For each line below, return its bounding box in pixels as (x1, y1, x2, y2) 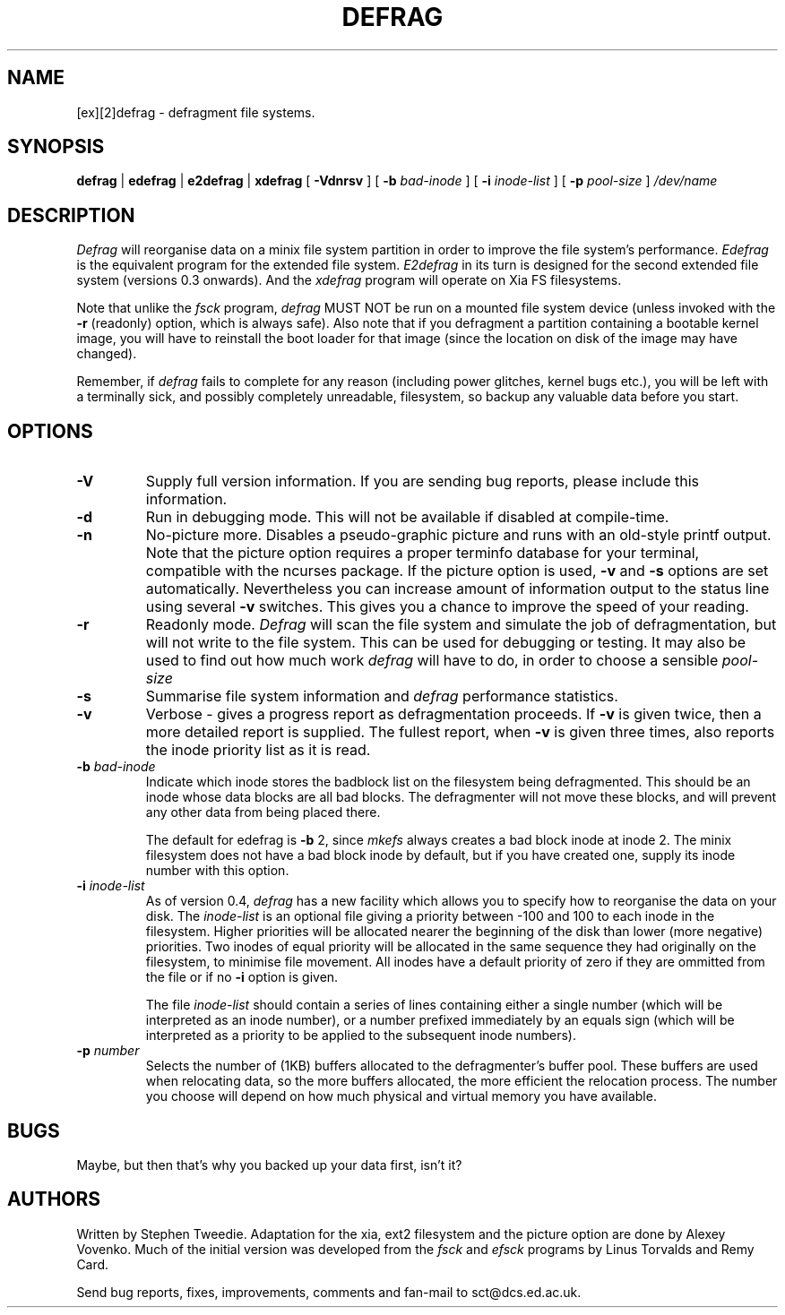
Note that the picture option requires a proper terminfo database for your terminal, (145, 544, 700, 563)
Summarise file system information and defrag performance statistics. (145, 687, 618, 706)
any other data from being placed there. (145, 804, 381, 821)
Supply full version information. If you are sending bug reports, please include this (145, 472, 699, 491)
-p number (76, 1043, 140, 1059)
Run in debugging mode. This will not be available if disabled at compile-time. (145, 508, 669, 527)
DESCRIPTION (7, 203, 135, 227)
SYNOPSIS (7, 135, 105, 159)
